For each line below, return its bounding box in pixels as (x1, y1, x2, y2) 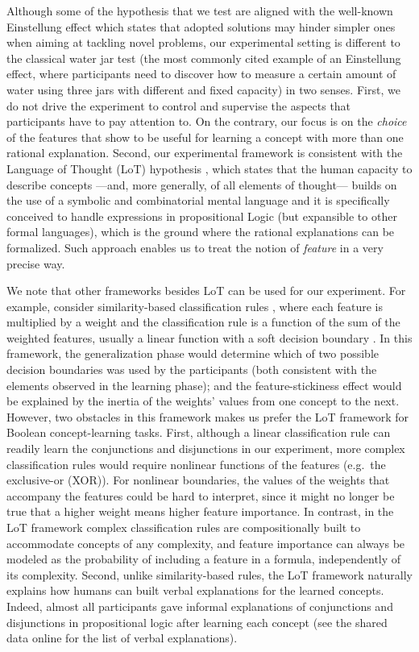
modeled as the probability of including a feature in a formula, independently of (6, 550, 401, 567)
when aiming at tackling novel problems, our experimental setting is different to (6, 34, 400, 51)
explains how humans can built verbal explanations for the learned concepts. (6, 582, 384, 599)
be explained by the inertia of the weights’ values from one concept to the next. (6, 392, 400, 409)
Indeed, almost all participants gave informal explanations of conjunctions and (6, 597, 393, 614)
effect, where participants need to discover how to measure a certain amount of (6, 65, 396, 82)
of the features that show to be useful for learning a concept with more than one (6, 128, 404, 145)
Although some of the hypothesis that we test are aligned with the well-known (6, 2, 393, 19)
